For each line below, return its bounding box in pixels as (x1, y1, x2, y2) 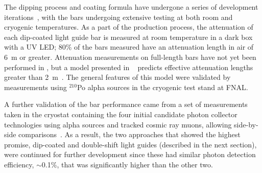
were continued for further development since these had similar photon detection (4, 149, 256, 160)
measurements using (4, 81, 67, 92)
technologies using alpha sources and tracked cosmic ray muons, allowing (4, 119, 232, 129)
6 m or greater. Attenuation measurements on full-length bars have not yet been (4, 51, 256, 62)
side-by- (234, 119, 258, 129)
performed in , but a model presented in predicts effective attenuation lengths (4, 61, 253, 72)
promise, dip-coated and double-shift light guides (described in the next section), (4, 139, 257, 149)
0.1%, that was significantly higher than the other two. (41, 159, 213, 169)
